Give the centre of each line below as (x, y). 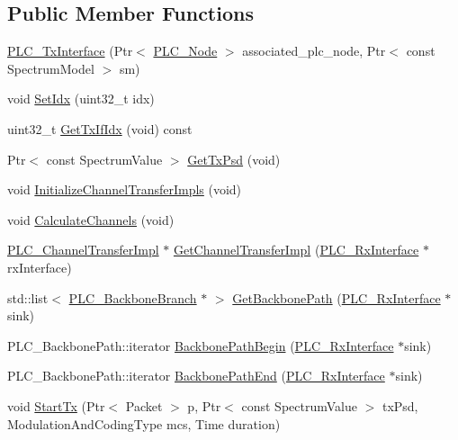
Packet (144, 405)
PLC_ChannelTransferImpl (83, 250)
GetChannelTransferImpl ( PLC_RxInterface (296, 250)
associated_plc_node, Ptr (314, 51)
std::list (28, 297)
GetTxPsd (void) (234, 159)
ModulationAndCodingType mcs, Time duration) (144, 423)
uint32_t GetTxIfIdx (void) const (100, 128)
